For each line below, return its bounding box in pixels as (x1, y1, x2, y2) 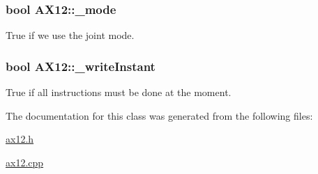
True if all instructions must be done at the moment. (6, 85, 232, 100)
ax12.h (6, 132, 34, 146)
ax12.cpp (6, 155, 44, 169)
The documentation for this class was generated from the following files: (6, 108, 313, 122)
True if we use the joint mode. (6, 28, 135, 42)
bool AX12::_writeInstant (6, 57, 156, 74)
